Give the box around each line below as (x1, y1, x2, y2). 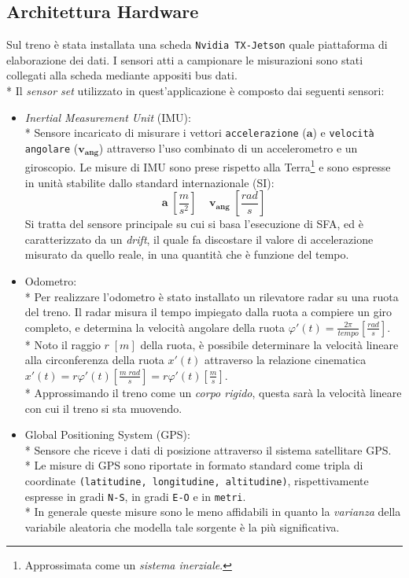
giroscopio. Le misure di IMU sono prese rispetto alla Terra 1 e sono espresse (24, 156, 391, 175)
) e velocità (312, 124, 374, 141)
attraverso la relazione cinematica (204, 352, 367, 368)
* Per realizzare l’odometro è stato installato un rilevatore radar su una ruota (24, 288, 399, 304)
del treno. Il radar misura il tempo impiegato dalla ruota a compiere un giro (24, 304, 392, 320)
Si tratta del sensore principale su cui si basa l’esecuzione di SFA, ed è (24, 215, 363, 232)
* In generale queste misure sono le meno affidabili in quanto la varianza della (24, 503, 401, 520)
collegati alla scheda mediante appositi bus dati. (6, 67, 238, 83)
